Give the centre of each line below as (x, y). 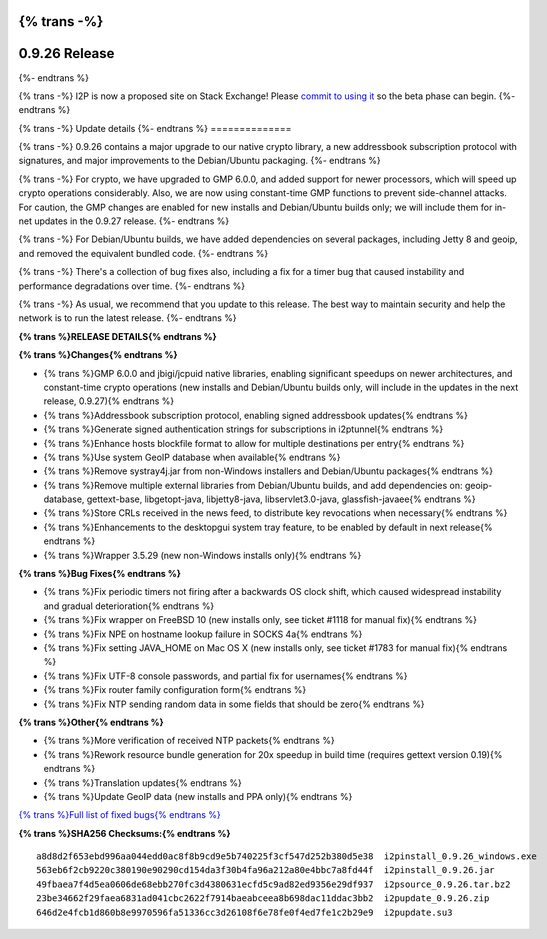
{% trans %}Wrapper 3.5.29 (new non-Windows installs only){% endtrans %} (202, 555)
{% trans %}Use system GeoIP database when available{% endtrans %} (192, 457)
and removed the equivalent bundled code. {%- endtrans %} (143, 253)
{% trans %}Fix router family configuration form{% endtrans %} (175, 690)
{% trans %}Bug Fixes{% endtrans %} (100, 574)
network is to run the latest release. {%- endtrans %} (127, 318)
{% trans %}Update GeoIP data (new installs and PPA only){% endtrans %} (198, 796)
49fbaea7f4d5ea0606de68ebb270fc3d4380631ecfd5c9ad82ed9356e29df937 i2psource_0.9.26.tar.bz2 (273, 884)
